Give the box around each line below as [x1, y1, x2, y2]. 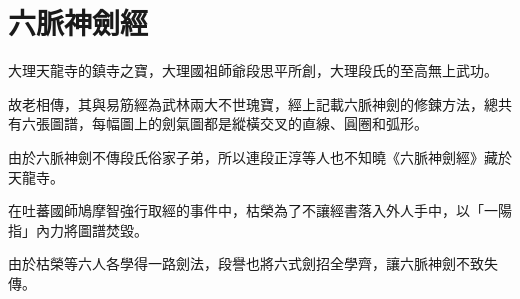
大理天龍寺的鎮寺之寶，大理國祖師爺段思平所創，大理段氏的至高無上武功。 [8, 60, 498, 81]
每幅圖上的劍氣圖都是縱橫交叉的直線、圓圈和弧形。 [91, 113, 428, 134]
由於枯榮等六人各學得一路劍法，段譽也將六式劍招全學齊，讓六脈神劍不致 [8, 253, 484, 274]
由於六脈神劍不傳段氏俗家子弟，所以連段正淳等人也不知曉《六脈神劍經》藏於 [8, 146, 512, 167]
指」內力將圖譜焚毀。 [8, 219, 148, 240]
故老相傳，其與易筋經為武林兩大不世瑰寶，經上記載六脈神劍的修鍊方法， [8, 93, 484, 114]
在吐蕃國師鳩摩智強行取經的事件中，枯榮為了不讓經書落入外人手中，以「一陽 [8, 200, 512, 221]
